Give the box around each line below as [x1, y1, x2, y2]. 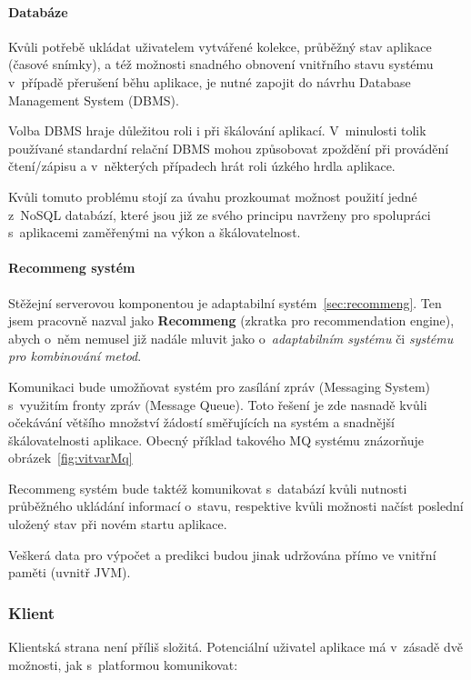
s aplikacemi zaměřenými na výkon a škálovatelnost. [8, 223, 301, 242]
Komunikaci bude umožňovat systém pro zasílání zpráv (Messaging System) [8, 376, 431, 395]
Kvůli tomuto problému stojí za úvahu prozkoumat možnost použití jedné [8, 186, 417, 205]
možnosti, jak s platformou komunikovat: [8, 655, 238, 674]
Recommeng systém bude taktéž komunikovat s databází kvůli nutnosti [8, 478, 407, 497]
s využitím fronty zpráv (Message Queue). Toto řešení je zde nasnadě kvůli [8, 395, 427, 414]
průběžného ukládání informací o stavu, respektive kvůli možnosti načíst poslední [8, 496, 464, 515]
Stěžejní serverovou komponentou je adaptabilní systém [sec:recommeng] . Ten [8, 293, 442, 312]
